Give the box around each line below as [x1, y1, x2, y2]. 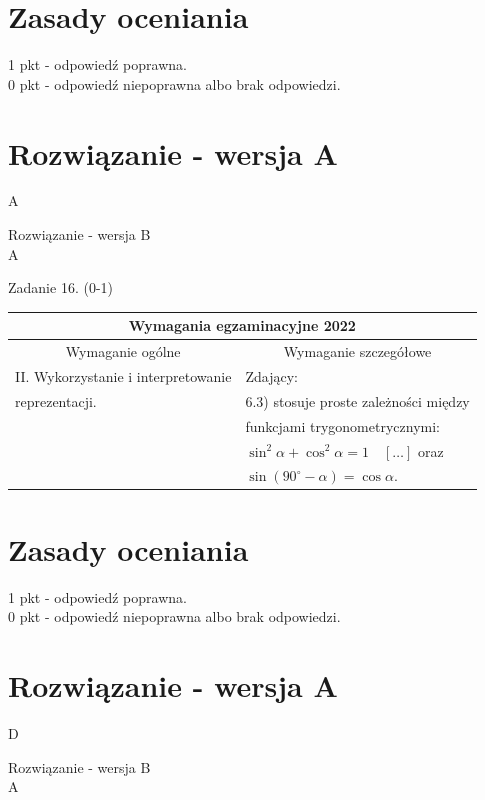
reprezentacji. [15, 390, 97, 411]
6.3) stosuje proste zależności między [245, 390, 470, 411]
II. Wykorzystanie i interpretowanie [15, 366, 232, 386]
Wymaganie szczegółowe [283, 341, 432, 362]
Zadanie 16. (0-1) [8, 277, 113, 298]
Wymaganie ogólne [65, 341, 181, 362]
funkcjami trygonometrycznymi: [245, 415, 440, 436]
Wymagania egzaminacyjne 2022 [128, 315, 356, 336]
